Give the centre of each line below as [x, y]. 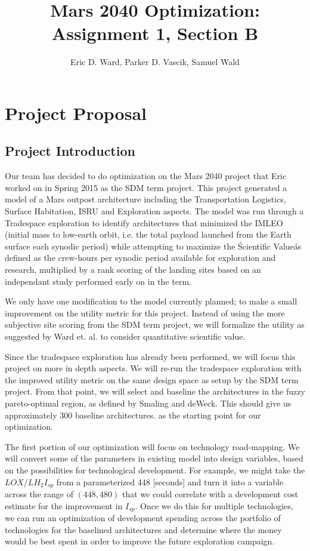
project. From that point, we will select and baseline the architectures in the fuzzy [155, 391]
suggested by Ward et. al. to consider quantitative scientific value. [125, 336]
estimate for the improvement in [64, 505]
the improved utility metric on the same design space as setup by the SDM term [152, 379]
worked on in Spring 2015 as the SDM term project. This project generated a [146, 187]
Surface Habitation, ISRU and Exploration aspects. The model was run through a [154, 211]
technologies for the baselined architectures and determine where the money [143, 529]
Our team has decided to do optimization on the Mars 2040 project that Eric [146, 176]
